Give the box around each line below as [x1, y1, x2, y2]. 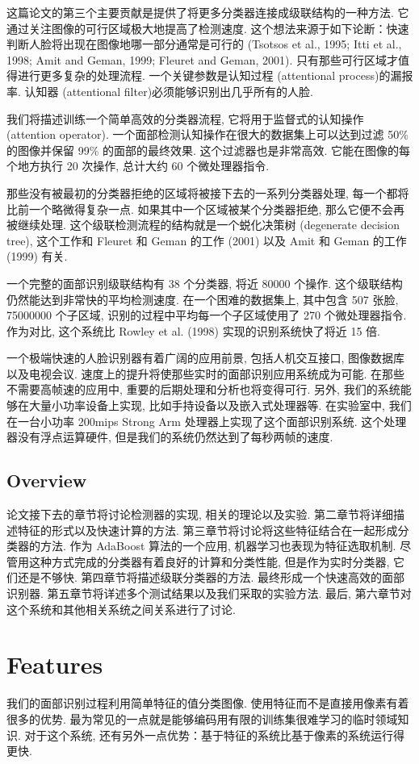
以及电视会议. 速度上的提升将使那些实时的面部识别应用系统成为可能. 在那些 [6, 365, 405, 382]
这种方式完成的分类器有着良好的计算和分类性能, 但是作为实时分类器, [28, 553, 390, 570]
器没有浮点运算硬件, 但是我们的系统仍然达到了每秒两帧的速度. [6, 428, 333, 445]
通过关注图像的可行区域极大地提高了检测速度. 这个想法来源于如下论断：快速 [6, 19, 409, 36]
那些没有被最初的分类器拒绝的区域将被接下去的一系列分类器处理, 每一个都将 [6, 184, 409, 201]
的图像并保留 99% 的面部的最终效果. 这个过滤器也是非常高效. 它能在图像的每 [6, 141, 411, 158]
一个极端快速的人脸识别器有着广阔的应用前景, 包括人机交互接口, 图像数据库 [6, 349, 405, 366]
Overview [6, 468, 87, 493]
